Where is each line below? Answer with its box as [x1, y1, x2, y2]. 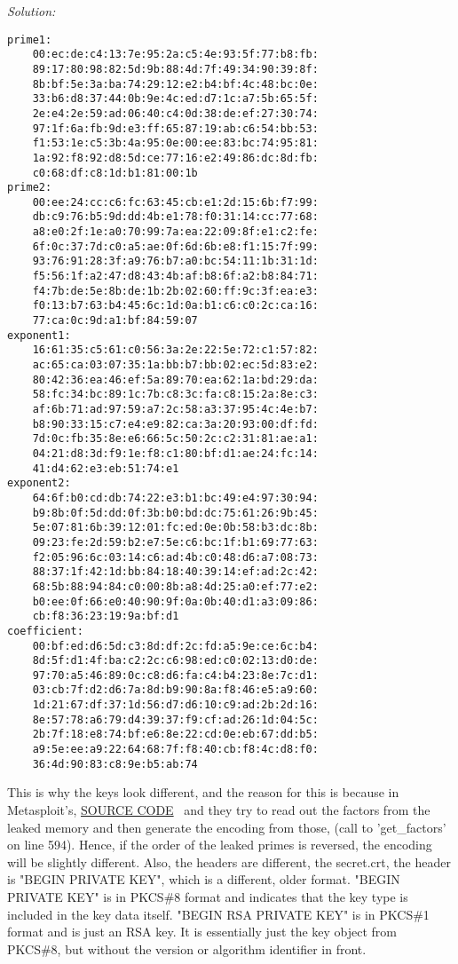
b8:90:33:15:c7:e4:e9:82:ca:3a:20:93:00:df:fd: [32, 417, 319, 431]
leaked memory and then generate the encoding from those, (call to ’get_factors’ [7, 818, 446, 836]
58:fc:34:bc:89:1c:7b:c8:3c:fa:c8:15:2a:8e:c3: [32, 388, 319, 401]
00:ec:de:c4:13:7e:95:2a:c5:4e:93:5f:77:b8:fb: [32, 48, 319, 61]
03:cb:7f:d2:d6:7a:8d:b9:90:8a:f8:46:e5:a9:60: [32, 683, 319, 697]
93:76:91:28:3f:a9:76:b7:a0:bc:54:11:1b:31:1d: [32, 255, 319, 268]
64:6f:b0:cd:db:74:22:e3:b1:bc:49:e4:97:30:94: [32, 491, 319, 504]
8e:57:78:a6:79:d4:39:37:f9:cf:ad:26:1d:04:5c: [32, 713, 319, 726]
